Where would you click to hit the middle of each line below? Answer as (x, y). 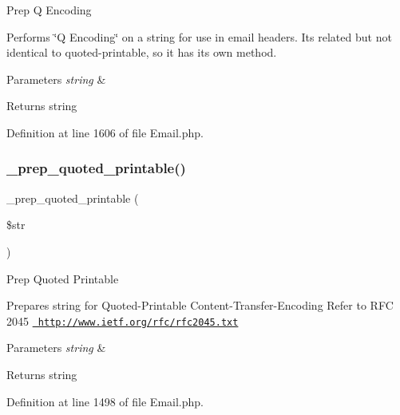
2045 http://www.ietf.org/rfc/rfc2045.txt (123, 320)
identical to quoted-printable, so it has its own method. (142, 52)
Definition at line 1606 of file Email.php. (105, 132)
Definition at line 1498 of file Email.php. (105, 401)
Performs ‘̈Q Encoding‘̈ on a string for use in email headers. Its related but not (199, 36)
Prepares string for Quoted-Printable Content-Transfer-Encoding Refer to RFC (200, 305)
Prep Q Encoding (49, 10)
